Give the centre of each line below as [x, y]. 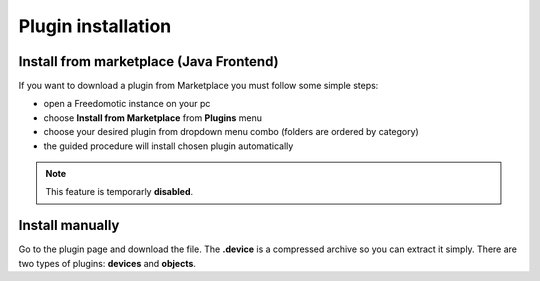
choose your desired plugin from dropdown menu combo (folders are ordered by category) [231, 132]
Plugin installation [95, 26]
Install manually [69, 225]
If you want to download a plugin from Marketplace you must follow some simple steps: [198, 86]
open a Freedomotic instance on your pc [127, 104]
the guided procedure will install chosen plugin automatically [168, 146]
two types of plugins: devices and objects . [107, 263]
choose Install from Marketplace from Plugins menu [153, 117]
